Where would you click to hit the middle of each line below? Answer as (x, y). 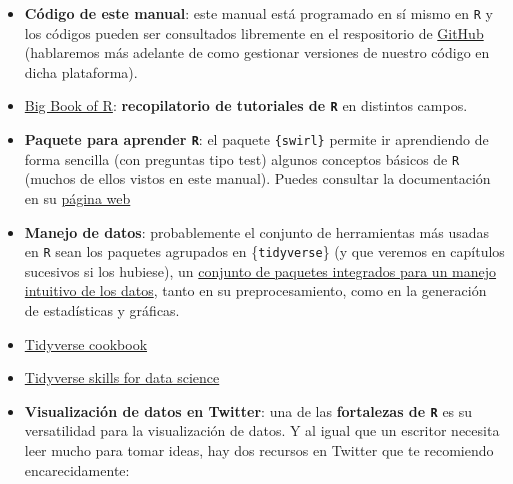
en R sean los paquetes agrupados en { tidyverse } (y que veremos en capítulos (264, 251)
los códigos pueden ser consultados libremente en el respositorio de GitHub (254, 32)
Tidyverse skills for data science (122, 377)
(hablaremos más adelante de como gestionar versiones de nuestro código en (257, 52)
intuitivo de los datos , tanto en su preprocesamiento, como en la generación (255, 290)
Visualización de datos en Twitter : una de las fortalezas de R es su (248, 410)
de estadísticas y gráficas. (102, 310)
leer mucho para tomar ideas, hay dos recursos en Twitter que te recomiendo (259, 450)
